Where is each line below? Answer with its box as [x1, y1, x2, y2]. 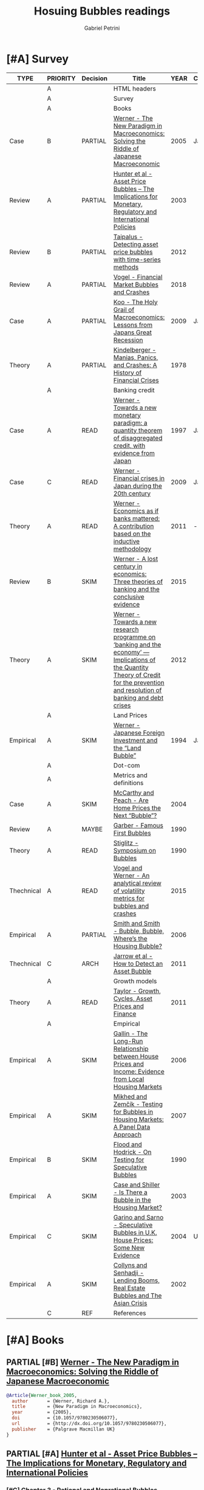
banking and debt [113, 693, 164, 702]
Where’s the [113, 934, 148, 942]
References [113, 1308, 146, 1317]
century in [113, 562, 143, 571]
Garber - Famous [113, 821, 164, 829]
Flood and [113, 1140, 143, 1148]
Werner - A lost [113, 554, 158, 563]
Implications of [113, 655, 156, 664]
